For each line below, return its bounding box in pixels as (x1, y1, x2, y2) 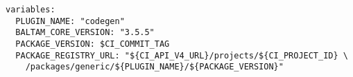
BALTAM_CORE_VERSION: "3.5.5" (15, 27, 155, 38)
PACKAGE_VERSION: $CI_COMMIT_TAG (15, 38, 170, 49)
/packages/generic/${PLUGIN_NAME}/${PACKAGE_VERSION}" (25, 62, 284, 72)
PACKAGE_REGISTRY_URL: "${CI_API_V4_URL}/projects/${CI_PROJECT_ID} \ (15, 50, 348, 60)
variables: (6, 5, 55, 14)
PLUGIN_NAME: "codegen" (15, 16, 125, 26)
